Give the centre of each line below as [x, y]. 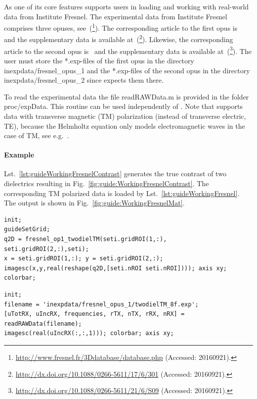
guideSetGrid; [27, 229]
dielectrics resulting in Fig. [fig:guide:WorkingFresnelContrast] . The [107, 183]
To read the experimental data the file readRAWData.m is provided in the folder [127, 96]
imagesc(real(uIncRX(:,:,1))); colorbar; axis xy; [89, 333]
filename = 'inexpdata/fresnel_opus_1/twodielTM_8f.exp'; [101, 304]
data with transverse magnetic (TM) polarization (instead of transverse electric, [125, 116]
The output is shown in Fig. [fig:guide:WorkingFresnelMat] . [94, 203]
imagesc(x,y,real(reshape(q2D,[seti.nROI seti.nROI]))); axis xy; [116, 268]
